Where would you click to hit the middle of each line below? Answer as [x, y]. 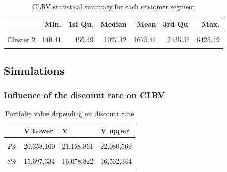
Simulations [34, 70]
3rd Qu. [176, 23]
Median [113, 23]
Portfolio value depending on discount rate [70, 113]
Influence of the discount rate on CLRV [85, 95]
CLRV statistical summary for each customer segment [113, 6]
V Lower [38, 130]
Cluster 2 [21, 39]
